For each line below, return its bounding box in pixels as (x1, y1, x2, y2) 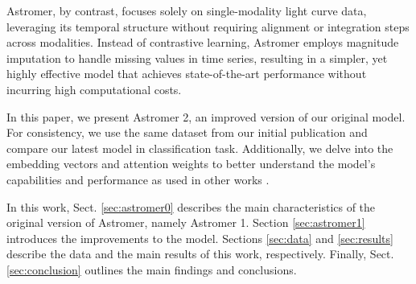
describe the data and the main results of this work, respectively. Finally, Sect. (6, 245, 394, 262)
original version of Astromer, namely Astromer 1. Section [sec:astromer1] (6, 214, 365, 231)
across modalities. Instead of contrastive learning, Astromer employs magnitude (6, 34, 399, 51)
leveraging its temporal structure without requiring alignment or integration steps (6, 18, 410, 35)
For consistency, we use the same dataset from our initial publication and (6, 124, 368, 141)
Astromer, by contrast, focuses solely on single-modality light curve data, (6, 2, 367, 19)
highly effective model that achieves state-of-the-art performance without (6, 65, 367, 82)
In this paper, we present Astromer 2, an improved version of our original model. (6, 108, 406, 125)
